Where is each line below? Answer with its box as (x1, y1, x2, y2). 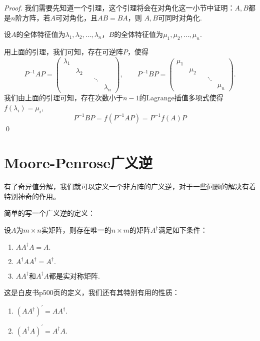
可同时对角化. (157, 12, 202, 22)
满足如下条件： (158, 225, 207, 235)
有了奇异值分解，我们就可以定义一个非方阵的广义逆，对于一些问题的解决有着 (4, 181, 256, 192)
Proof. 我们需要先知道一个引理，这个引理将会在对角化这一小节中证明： (4, 2, 235, 12)
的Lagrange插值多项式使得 (139, 92, 223, 103)
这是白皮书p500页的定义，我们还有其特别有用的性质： (4, 287, 179, 298)
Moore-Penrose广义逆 (4, 152, 153, 173)
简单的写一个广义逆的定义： (4, 208, 95, 218)
